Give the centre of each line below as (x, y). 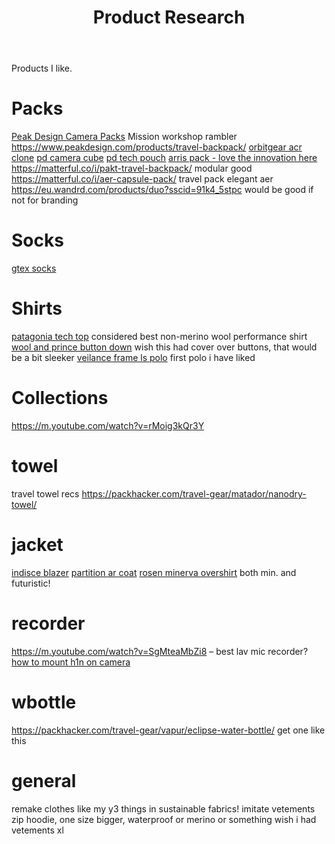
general (44, 780)
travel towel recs (45, 493)
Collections (60, 398)
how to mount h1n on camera (71, 662)
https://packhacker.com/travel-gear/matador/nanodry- (194, 493)
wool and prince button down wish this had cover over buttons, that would (164, 347)
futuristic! (31, 583)
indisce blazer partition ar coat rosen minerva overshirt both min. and (154, 572)
